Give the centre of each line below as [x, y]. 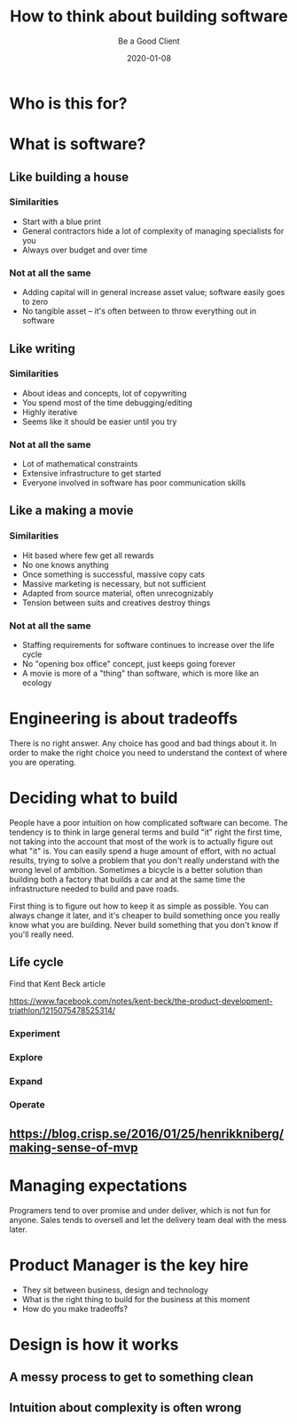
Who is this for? [68, 103]
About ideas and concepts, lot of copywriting [104, 393]
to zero [35, 302]
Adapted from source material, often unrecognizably [118, 593]
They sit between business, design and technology [115, 1290]
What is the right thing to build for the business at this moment [136, 1299]
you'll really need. [42, 934]
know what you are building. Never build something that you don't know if [144, 924]
